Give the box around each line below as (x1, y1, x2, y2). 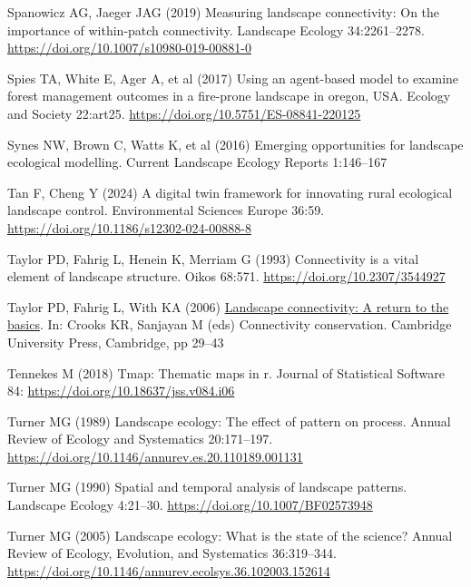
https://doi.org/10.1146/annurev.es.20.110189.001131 (7, 446, 303, 465)
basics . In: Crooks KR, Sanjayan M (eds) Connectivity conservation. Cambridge (7, 315, 452, 334)
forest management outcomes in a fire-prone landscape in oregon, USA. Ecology (7, 86, 451, 105)
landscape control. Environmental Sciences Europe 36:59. (7, 201, 325, 220)
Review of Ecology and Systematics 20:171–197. (7, 429, 273, 448)
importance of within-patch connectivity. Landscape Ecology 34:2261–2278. (7, 20, 425, 39)
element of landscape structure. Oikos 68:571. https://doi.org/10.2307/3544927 (7, 267, 446, 286)
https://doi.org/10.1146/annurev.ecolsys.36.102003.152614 (7, 561, 330, 580)
